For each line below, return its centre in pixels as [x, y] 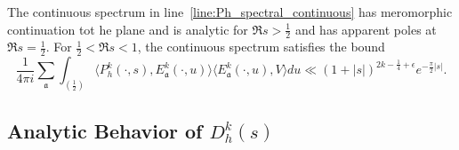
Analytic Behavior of [105, 130]
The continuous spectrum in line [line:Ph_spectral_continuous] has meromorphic [230, 12]
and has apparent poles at [366, 29]
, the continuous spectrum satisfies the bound [261, 47]
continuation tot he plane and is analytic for [128, 29]
